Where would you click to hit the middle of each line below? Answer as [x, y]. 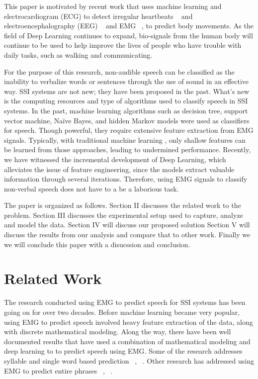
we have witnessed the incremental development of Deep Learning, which [115, 159]
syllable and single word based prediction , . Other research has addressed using [129, 360]
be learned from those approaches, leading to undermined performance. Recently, [128, 149]
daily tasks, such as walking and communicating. [78, 54]
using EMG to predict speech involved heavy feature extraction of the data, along [129, 322]
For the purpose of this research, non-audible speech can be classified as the [119, 71]
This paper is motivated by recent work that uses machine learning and [113, 6]
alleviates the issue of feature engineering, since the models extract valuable [119, 169]
